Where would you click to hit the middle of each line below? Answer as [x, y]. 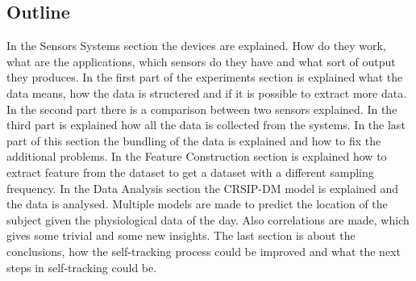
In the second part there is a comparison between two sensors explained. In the [202, 109]
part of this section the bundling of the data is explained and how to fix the [194, 140]
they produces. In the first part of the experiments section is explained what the [205, 77]
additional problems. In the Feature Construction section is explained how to [197, 156]
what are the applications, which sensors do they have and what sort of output [201, 61]
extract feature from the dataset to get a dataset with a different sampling [190, 172]
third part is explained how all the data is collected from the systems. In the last [206, 125]
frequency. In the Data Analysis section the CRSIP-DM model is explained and [203, 188]
